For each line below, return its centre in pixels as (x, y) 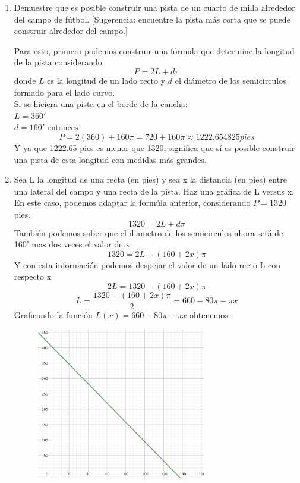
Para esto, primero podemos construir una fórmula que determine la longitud (154, 50)
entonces (63, 127)
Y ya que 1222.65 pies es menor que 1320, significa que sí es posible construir (154, 147)
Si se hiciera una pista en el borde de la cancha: (101, 104)
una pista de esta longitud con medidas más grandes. (110, 159)
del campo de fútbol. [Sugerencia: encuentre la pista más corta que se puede (152, 19)
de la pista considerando (58, 62)
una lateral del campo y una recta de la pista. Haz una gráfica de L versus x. (154, 191)
